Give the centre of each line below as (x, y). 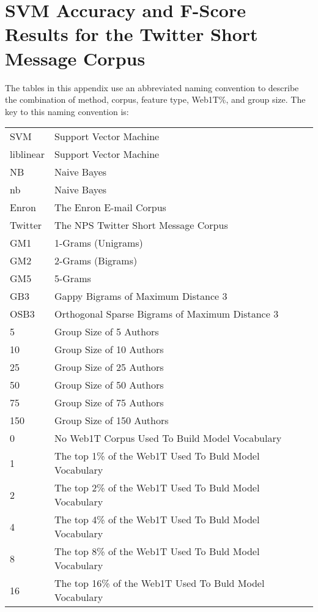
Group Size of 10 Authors (109, 349)
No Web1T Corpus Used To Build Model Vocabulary (168, 438)
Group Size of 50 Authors (109, 385)
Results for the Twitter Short (131, 34)
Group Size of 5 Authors (106, 332)
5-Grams (72, 278)
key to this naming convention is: (67, 111)
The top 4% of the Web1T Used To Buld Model (157, 520)
